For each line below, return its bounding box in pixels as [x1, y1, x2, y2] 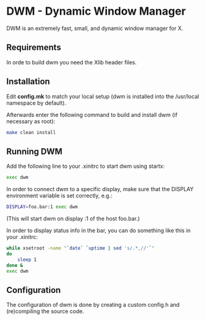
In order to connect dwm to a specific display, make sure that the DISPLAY [6, 186, 194, 193]
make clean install [6, 129, 56, 135]
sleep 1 [17, 256, 37, 263]
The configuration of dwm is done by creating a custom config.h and [6, 301, 180, 309]
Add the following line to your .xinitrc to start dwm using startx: [6, 162, 165, 170]
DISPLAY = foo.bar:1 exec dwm [6, 204, 78, 210]
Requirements [6, 42, 61, 53]
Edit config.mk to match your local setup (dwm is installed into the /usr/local [6, 93, 199, 100]
